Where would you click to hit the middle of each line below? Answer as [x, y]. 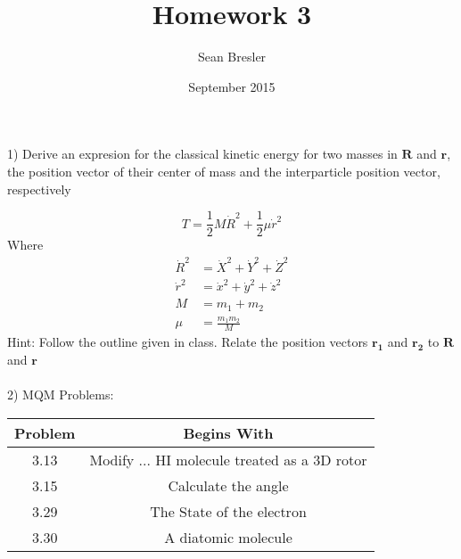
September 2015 [232, 86]
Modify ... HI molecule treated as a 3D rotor [228, 459]
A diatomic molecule [228, 537]
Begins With [228, 432]
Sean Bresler [232, 57]
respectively [39, 189]
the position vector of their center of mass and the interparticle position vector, [224, 171]
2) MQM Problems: [61, 395]
